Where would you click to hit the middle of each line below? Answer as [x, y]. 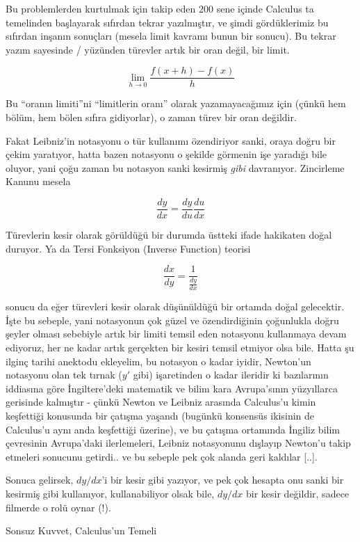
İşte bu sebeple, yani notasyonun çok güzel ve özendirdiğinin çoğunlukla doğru [172, 320]
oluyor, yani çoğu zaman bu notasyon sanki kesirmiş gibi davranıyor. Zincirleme [175, 167]
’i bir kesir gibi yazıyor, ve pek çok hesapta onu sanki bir [223, 480]
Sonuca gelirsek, [40, 480]
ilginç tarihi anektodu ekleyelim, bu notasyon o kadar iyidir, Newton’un [158, 361]
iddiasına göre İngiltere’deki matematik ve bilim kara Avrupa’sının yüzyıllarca [172, 388]
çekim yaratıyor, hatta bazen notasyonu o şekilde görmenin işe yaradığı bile [166, 154]
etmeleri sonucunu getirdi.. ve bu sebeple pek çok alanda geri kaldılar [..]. [162, 456]
